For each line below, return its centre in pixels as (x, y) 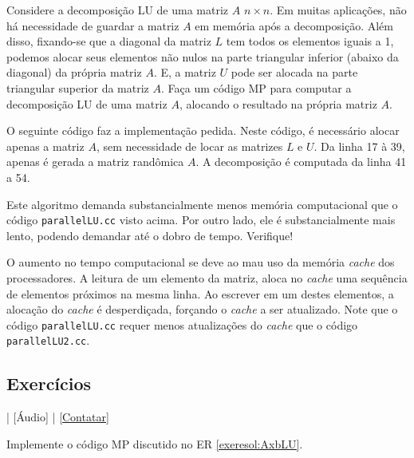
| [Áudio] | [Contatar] (58, 417)
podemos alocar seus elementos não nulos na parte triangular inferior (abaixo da (203, 56)
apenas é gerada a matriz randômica (95, 162)
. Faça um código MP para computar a (256, 87)
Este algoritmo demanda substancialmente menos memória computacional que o (202, 204)
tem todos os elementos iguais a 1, (310, 41)
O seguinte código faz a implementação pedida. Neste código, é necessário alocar (203, 130)
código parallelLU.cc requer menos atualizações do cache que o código (182, 324)
